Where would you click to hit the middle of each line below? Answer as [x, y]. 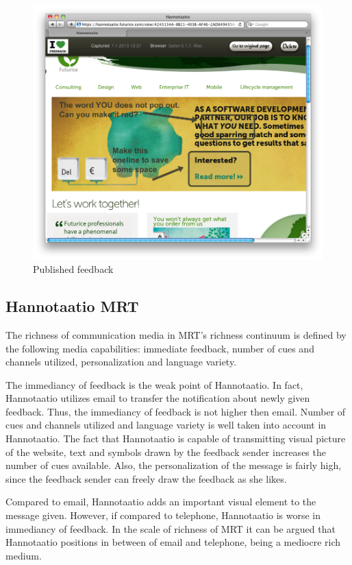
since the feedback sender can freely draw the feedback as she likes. [146, 478]
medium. [24, 555]
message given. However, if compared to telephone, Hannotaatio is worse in [163, 515]
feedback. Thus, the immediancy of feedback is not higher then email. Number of [176, 411]
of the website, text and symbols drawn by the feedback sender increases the [166, 452]
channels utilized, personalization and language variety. [121, 362]
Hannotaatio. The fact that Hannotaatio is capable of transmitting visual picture [176, 438]
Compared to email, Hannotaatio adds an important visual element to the [161, 502]
